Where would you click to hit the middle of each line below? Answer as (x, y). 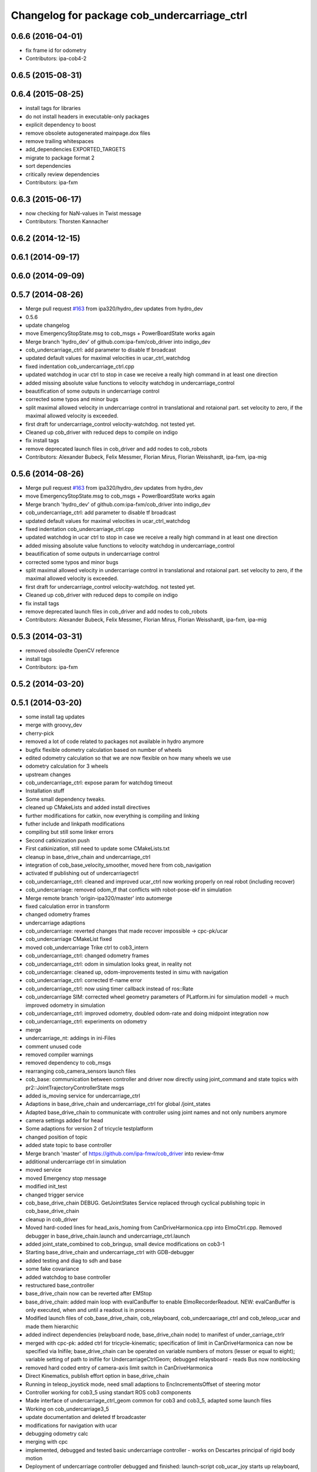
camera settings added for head (64, 1120)
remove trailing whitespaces (60, 141)
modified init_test (46, 1186)
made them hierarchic (52, 1326)
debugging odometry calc (57, 1433)
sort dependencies (48, 166)
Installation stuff (45, 791)
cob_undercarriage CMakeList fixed (69, 939)
